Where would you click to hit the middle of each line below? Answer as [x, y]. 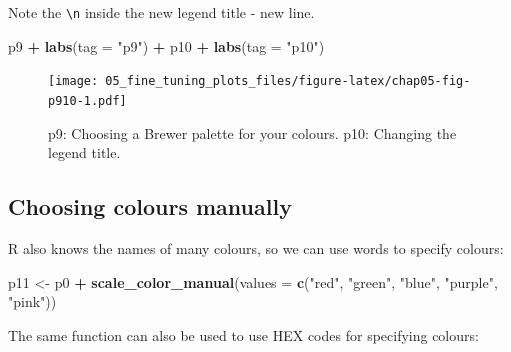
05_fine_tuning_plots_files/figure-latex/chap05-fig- [288, 81]
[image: [73, 81]
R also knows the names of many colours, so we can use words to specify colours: [256, 247]
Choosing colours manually [150, 206]
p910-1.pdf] [87, 100]
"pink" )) [32, 301]
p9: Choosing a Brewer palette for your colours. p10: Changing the [252, 132]
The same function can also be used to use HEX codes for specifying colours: [243, 334]
